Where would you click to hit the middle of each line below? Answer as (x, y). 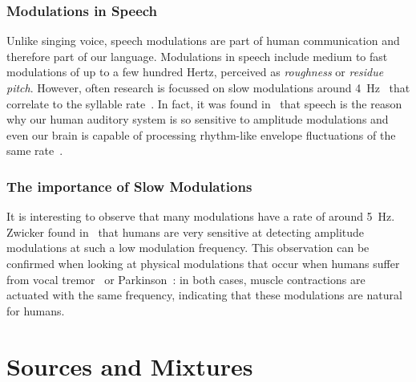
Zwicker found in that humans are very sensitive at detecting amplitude (186, 232)
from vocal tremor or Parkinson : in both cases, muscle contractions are (186, 279)
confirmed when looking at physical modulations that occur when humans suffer (203, 263)
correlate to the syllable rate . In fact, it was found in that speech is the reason (204, 103)
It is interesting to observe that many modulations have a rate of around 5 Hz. (201, 216)
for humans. (36, 310)
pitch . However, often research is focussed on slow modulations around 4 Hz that (208, 87)
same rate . (35, 150)
